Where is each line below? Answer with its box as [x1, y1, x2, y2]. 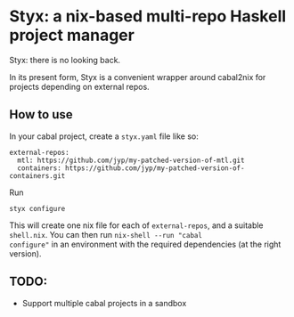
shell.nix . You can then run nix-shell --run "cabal [9, 229, 203, 240]
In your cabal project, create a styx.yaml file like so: [9, 131, 199, 142]
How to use [9, 107, 73, 122]
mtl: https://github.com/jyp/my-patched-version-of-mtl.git [17, 156, 245, 165]
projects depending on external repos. [9, 81, 150, 92]
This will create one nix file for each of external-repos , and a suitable [9, 220, 265, 231]
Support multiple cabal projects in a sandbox [21, 297, 187, 308]
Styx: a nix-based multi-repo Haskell [9, 6, 287, 27]
